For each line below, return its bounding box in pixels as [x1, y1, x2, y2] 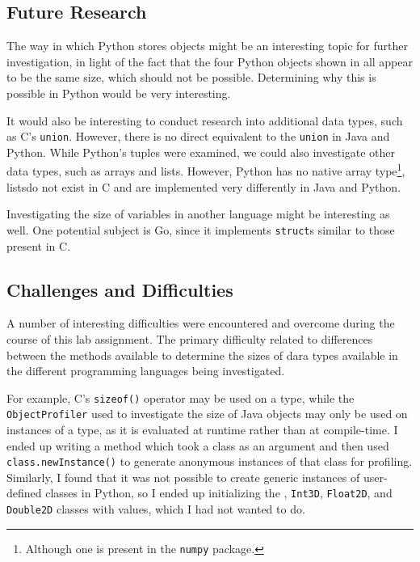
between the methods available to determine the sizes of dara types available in [6, 346, 398, 363]
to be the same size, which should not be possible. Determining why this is [6, 69, 376, 86]
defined [6, 484, 42, 501]
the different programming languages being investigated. [6, 362, 285, 379]
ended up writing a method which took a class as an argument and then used [6, 437, 389, 454]
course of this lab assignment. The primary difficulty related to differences [6, 330, 373, 347]
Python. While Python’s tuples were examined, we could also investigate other [6, 143, 396, 160]
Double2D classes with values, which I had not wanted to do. [6, 501, 305, 518]
